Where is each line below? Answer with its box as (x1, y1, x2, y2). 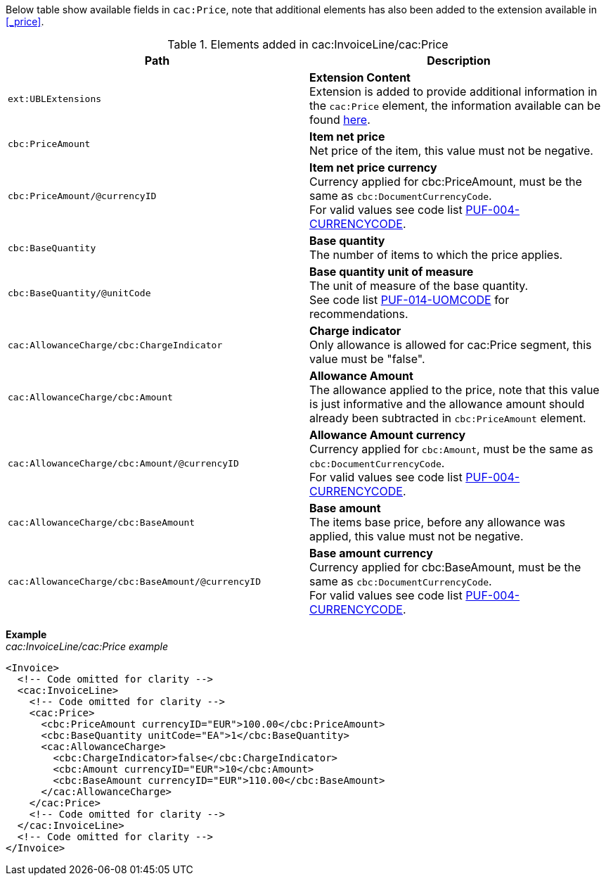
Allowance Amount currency (309, 428, 466, 442)
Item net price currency (309, 160, 437, 175)
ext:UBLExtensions (8, 93, 102, 104)
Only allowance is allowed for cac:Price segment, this (309, 338, 592, 352)
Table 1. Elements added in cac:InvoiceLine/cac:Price (167, 37, 449, 51)
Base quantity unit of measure (309, 265, 474, 279)
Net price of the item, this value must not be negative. (309, 144, 593, 158)
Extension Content (309, 70, 411, 84)
